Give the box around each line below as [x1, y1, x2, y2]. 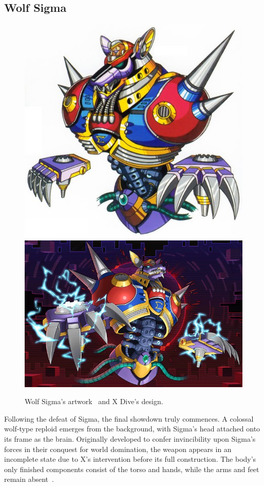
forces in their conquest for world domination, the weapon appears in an [4, 443, 232, 454]
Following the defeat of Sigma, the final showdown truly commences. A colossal [4, 413, 254, 424]
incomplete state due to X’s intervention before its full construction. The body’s [4, 454, 256, 464]
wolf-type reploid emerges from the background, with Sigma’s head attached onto [4, 423, 260, 434]
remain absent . [4, 474, 54, 484]
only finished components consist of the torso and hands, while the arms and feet [4, 463, 259, 474]
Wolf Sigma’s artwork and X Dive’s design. [25, 396, 163, 407]
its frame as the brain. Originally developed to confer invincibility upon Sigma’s [4, 433, 256, 444]
